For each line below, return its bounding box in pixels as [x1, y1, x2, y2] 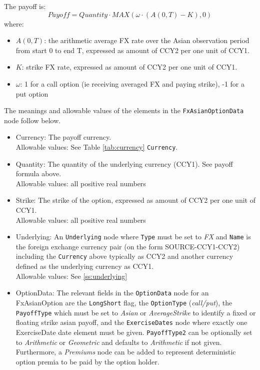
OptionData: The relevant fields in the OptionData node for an [15, 287, 209, 298]
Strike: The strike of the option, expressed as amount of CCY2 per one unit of [15, 195, 255, 205]
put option [15, 88, 48, 99]
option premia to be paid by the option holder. [15, 356, 159, 366]
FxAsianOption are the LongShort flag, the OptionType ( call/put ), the [15, 297, 232, 307]
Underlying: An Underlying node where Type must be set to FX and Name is [15, 231, 251, 242]
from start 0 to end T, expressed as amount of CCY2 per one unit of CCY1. [15, 45, 249, 55]
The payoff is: [4, 1, 46, 11]
